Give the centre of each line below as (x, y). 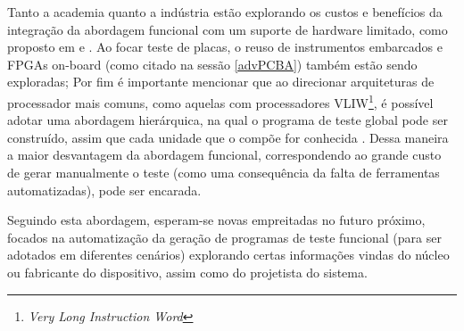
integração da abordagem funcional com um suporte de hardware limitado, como (228, 29)
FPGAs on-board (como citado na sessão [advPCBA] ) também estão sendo (212, 64)
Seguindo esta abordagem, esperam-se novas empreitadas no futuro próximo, (216, 220)
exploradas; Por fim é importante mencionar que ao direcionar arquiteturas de (221, 82)
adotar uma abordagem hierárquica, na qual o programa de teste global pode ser (228, 120)
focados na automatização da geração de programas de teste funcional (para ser (224, 237)
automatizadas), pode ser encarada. (104, 190)
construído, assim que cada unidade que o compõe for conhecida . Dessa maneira (228, 137)
